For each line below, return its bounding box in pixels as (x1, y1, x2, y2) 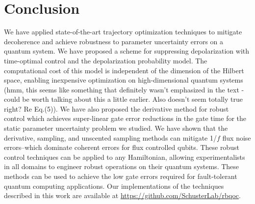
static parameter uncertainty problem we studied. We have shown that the (4, 123, 228, 133)
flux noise (222, 132, 251, 143)
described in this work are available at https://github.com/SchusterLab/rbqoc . (4, 190, 241, 201)
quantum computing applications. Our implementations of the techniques (4, 180, 224, 191)
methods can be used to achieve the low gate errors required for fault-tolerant (4, 171, 237, 181)
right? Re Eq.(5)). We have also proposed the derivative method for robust (4, 103, 229, 114)
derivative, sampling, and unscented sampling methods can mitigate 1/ (4, 132, 217, 143)
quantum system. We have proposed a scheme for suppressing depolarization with (4, 46, 250, 56)
